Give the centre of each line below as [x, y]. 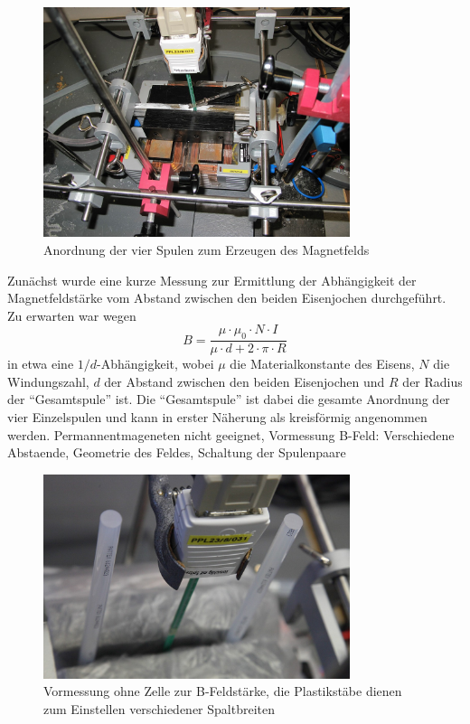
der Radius [432, 381]
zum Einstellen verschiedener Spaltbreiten [159, 708]
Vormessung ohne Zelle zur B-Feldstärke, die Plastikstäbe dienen [223, 691]
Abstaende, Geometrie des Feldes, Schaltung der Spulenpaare [177, 452]
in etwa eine [41, 364]
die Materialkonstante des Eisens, [322, 364]
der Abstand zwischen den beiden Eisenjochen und [244, 381]
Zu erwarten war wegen [72, 315]
